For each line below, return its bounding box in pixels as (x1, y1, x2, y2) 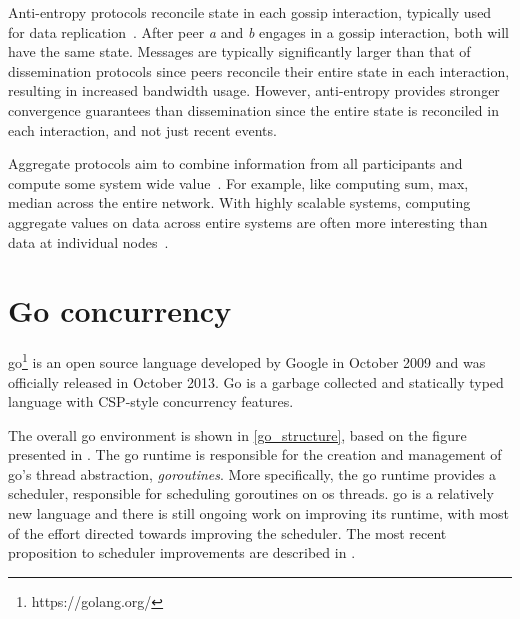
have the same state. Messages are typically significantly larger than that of (8, 41, 471, 62)
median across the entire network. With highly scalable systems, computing (8, 192, 471, 213)
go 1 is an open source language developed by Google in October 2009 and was (8, 349, 486, 372)
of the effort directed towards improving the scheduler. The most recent (8, 522, 447, 543)
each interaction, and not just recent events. (8, 119, 277, 140)
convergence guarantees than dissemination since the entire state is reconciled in (8, 99, 499, 120)
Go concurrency (8, 290, 232, 331)
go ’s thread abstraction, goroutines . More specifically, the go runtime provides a (8, 463, 497, 484)
